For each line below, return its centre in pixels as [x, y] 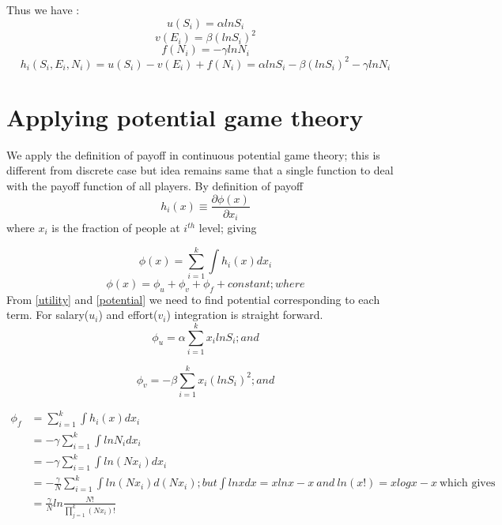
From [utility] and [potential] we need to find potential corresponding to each [193, 299]
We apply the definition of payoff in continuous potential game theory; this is [193, 154]
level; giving [228, 228]
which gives [468, 484]
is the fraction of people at [116, 228]
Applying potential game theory [185, 116]
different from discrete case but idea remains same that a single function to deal [200, 170]
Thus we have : [43, 9]
